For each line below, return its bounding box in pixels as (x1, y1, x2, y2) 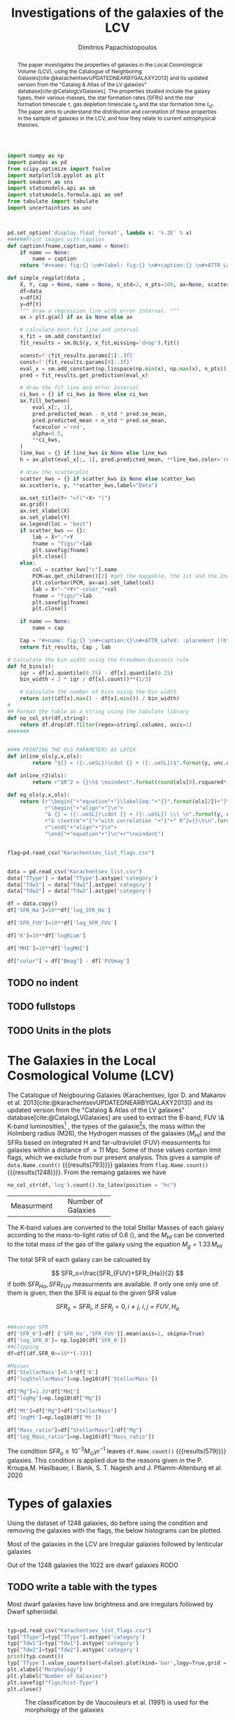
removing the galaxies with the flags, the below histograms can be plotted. (7, 1526, 222, 1534)
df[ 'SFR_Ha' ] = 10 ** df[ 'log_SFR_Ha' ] (7, 907, 111, 914)
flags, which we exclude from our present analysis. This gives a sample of (7, 1153, 220, 1162)
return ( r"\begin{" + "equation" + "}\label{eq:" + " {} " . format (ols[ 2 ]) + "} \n (20, 798, 233, 805)
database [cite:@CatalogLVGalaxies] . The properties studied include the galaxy (17, 87, 211, 95)
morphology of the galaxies (24, 1706, 104, 1714)
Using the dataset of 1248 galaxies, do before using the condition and (7, 1519, 208, 1527)
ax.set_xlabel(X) (20, 507, 71, 515)
